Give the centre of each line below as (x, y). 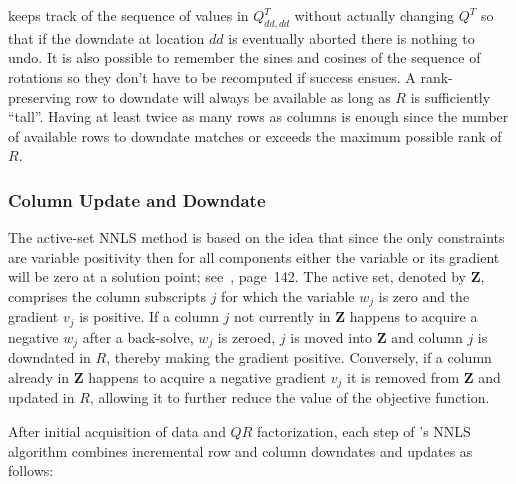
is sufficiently (450, 96)
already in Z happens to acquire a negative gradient (167, 376)
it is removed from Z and (424, 376)
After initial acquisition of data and (117, 430)
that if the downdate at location (106, 37)
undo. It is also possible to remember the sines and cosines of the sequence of (244, 57)
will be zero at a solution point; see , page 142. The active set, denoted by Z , (246, 276)
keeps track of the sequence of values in (128, 15)
